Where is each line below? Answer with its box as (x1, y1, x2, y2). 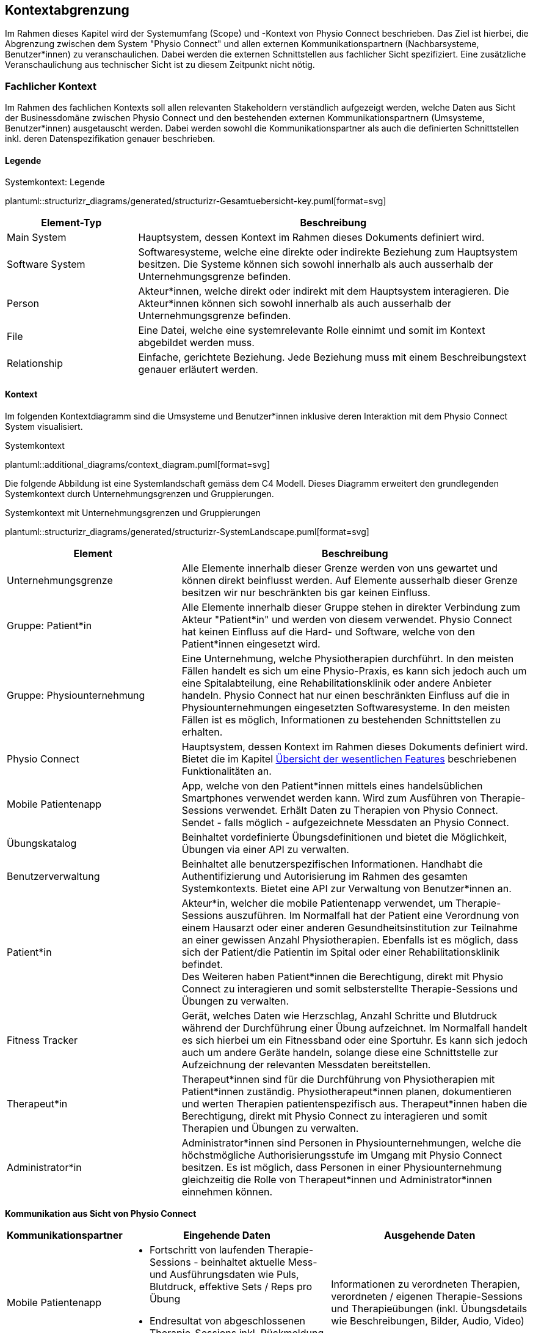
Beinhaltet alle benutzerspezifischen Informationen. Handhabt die (181, 857, 483, 870)
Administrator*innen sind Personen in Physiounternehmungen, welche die (181, 1136, 521, 1149)
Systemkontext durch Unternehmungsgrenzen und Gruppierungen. (5, 488, 274, 499)
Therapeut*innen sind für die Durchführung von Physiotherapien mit (181, 1073, 495, 1085)
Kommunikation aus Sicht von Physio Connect (5, 1208, 197, 1219)
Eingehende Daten (183, 1228, 270, 1241)
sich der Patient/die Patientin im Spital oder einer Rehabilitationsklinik (181, 945, 500, 958)
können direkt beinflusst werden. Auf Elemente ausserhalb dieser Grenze (181, 574, 518, 586)
